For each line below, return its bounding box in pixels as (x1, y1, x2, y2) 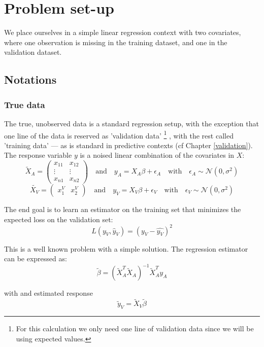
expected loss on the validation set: (4, 214, 113, 224)
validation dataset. (4, 47, 62, 57)
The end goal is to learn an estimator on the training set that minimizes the (4, 204, 241, 214)
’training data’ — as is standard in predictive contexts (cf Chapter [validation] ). (4, 140, 253, 150)
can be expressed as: (4, 253, 67, 264)
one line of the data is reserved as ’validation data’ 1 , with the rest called (4, 128, 234, 141)
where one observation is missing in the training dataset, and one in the (4, 37, 227, 47)
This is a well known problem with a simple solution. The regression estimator (4, 243, 248, 254)
